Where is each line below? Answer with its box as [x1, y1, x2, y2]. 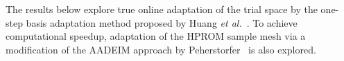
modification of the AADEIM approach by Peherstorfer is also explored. [6, 42, 316, 56]
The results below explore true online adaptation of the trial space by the [6, 2, 318, 16]
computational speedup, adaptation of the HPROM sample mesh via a [6, 29, 306, 43]
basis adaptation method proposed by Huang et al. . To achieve [26, 15, 298, 29]
